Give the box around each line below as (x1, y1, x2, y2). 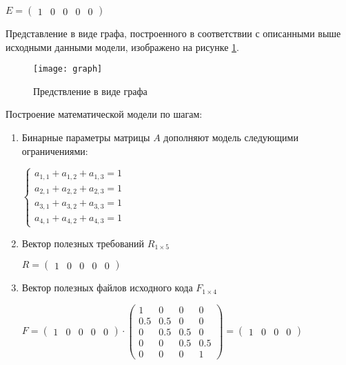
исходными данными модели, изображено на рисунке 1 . (6, 39, 239, 54)
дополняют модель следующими (163, 130, 298, 145)
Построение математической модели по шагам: (6, 107, 203, 121)
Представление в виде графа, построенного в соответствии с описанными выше (6, 26, 341, 40)
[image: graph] (33, 64, 103, 74)
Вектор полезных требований (21, 236, 145, 250)
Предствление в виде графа (33, 83, 147, 98)
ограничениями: (21, 143, 88, 158)
